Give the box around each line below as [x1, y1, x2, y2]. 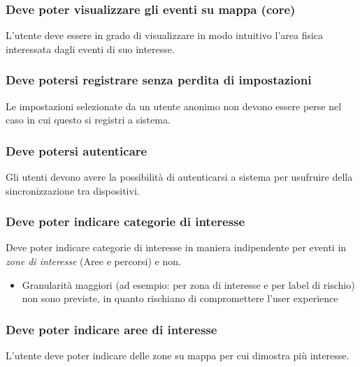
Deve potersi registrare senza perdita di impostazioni [6, 71, 312, 89]
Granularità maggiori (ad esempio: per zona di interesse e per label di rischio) [22, 277, 355, 292]
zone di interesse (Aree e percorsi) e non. [6, 254, 181, 269]
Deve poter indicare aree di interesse [6, 320, 217, 338]
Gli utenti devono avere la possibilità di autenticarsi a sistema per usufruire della [6, 170, 353, 184]
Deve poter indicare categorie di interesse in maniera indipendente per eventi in [6, 240, 347, 255]
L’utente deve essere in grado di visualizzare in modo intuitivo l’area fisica [6, 28, 324, 43]
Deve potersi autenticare [6, 142, 147, 159]
